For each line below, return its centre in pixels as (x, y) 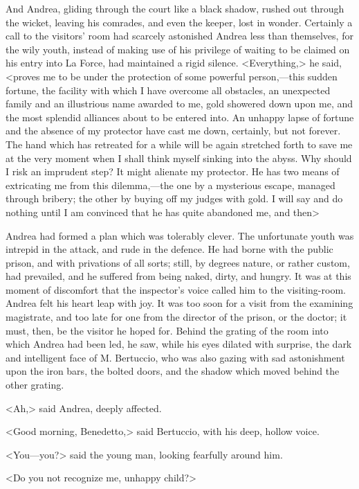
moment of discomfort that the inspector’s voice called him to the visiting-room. (176, 289)
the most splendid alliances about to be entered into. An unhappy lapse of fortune (180, 117)
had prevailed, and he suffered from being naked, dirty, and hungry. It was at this (178, 276)
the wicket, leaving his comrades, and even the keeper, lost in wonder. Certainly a (179, 22)
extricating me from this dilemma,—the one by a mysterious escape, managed (171, 185)
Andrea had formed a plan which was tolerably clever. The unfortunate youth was (180, 235)
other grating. (35, 385)
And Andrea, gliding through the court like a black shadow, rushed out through (175, 8)
